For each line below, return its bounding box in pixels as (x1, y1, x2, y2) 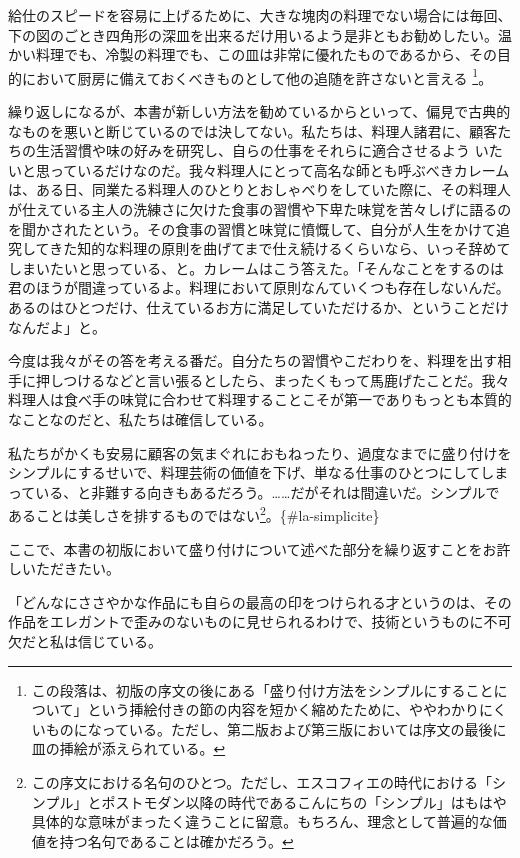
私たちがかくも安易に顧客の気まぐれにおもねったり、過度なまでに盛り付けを (8, 442, 512, 463)
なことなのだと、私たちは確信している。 (8, 408, 273, 429)
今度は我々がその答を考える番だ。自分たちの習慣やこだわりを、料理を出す (8, 350, 498, 371)
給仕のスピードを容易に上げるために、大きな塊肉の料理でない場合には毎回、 (8, 5, 512, 25)
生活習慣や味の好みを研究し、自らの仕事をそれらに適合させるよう (35, 140, 470, 161)
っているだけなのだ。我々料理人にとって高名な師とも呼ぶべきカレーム (49, 159, 510, 180)
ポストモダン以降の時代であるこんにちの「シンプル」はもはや (101, 791, 507, 812)
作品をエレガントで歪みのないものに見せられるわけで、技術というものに (8, 611, 484, 632)
